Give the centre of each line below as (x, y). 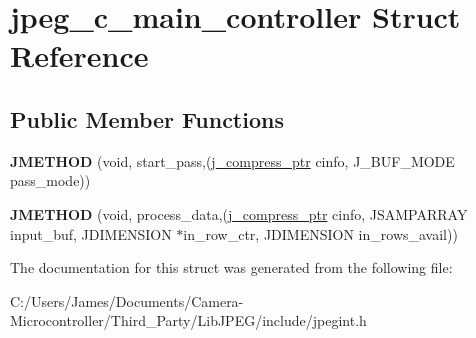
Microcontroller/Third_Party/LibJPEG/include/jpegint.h (188, 320)
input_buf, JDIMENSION (91, 233)
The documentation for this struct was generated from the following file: (231, 267)
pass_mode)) (50, 180)
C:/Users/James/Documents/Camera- (127, 300)
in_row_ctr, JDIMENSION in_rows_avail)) (320, 233)
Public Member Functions (147, 118)
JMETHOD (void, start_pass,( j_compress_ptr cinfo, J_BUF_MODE (232, 160)
